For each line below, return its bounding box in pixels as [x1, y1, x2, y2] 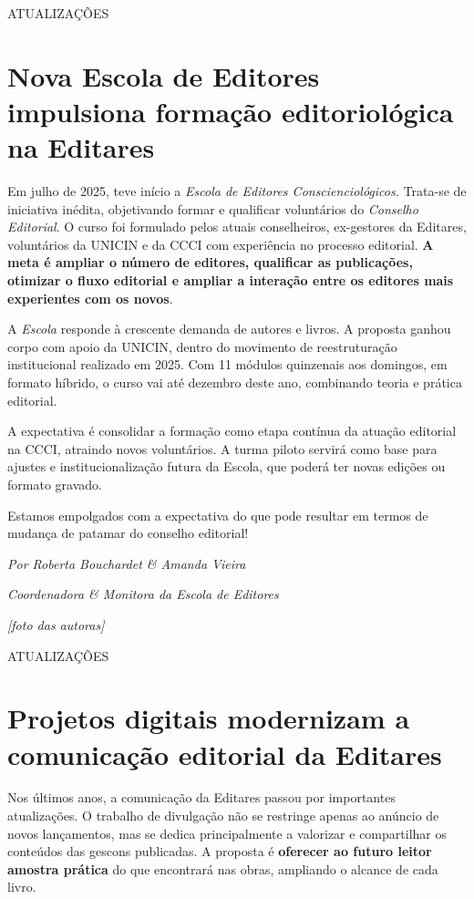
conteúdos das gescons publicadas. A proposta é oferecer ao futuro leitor [7, 842, 432, 861]
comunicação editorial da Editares [7, 735, 442, 772]
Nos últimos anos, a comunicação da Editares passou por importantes [7, 788, 396, 807]
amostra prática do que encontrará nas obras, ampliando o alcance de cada [7, 859, 438, 878]
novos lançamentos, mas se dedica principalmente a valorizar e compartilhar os [7, 823, 447, 842]
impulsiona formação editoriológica [7, 92, 454, 129]
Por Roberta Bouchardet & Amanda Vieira [7, 553, 246, 573]
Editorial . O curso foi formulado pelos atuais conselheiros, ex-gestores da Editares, [7, 217, 467, 236]
